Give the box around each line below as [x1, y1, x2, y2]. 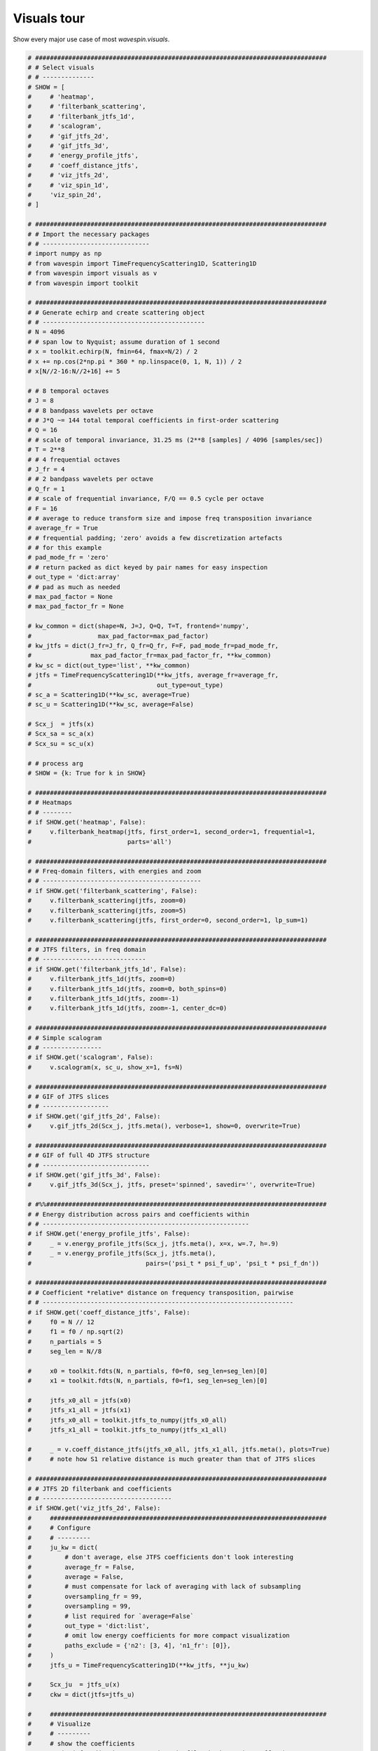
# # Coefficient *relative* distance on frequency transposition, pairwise [27, 1289, 294, 1296]
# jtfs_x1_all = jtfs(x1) [27, 1406, 132, 1414]
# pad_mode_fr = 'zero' [27, 553, 110, 562]
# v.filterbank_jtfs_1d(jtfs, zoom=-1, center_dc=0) [27, 1004, 227, 1012]
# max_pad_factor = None [27, 593, 113, 601]
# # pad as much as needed [27, 583, 120, 591]
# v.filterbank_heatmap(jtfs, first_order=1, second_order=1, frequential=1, [27, 828, 316, 836]
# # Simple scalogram [27, 1034, 102, 1041]
